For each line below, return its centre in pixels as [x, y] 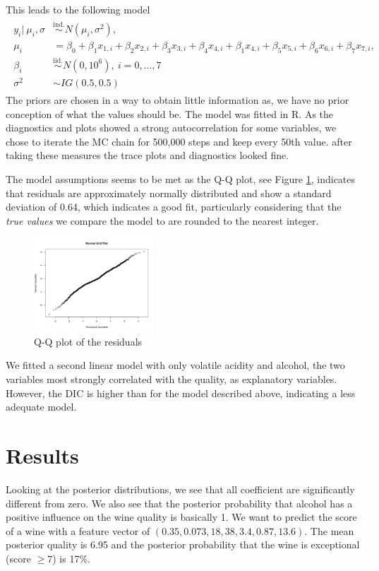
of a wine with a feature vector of [78, 530]
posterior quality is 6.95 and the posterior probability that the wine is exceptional [183, 544]
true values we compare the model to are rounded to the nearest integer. [162, 220]
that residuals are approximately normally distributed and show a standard [169, 193]
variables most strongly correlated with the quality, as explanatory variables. [172, 379]
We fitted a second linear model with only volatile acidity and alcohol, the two [175, 365]
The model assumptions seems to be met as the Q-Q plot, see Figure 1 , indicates [181, 179]
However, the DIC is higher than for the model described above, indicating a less [181, 393]
